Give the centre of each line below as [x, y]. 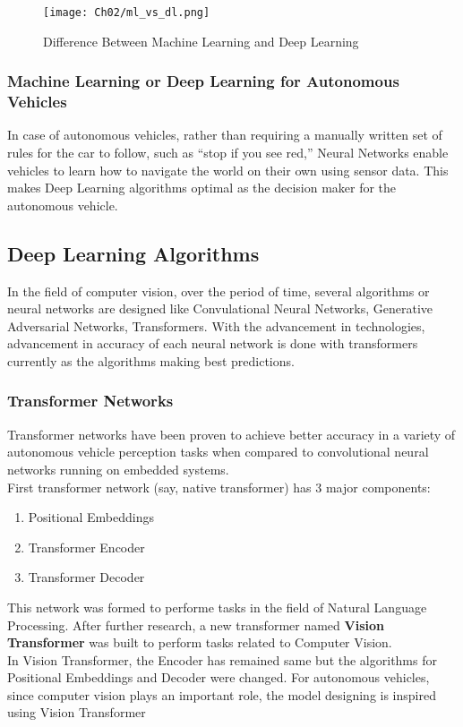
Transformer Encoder [86, 547]
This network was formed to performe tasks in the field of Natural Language [217, 607]
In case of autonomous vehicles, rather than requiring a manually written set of [225, 135]
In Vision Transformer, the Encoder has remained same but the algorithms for [222, 659]
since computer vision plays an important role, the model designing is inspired [222, 694]
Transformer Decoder [86, 577]
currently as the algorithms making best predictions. [151, 360]
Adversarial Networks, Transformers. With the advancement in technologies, [216, 325]
